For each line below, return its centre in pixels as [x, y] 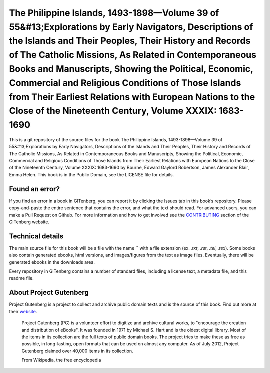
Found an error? [34, 189]
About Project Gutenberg [49, 293]
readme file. [22, 278]
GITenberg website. [29, 222]
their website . [23, 311]
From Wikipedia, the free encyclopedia [61, 360]
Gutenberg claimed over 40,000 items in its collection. [77, 351]
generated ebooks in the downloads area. [52, 262]
